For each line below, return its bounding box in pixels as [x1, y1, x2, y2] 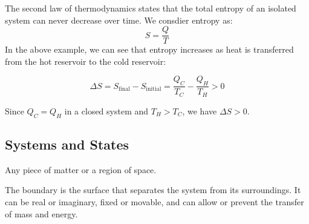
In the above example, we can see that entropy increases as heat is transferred [5, 43, 294, 56]
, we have [182, 104, 217, 117]
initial [146, 86, 161, 93]
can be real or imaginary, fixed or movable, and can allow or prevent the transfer [5, 195, 304, 208]
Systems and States [5, 134, 129, 153]
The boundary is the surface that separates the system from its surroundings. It [5, 183, 301, 196]
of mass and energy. [5, 207, 78, 220]
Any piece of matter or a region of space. [5, 163, 157, 176]
